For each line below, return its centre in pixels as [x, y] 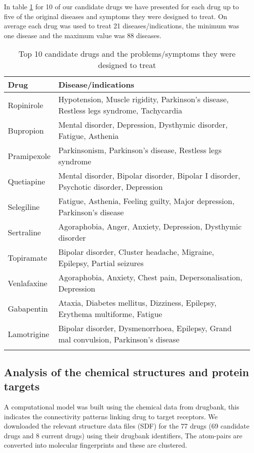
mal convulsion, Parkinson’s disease [119, 340]
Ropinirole [26, 105]
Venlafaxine [28, 283]
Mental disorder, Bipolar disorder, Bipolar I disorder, [149, 176]
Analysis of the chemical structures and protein [127, 372]
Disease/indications [96, 85]
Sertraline [24, 232]
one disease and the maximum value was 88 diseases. [83, 35]
